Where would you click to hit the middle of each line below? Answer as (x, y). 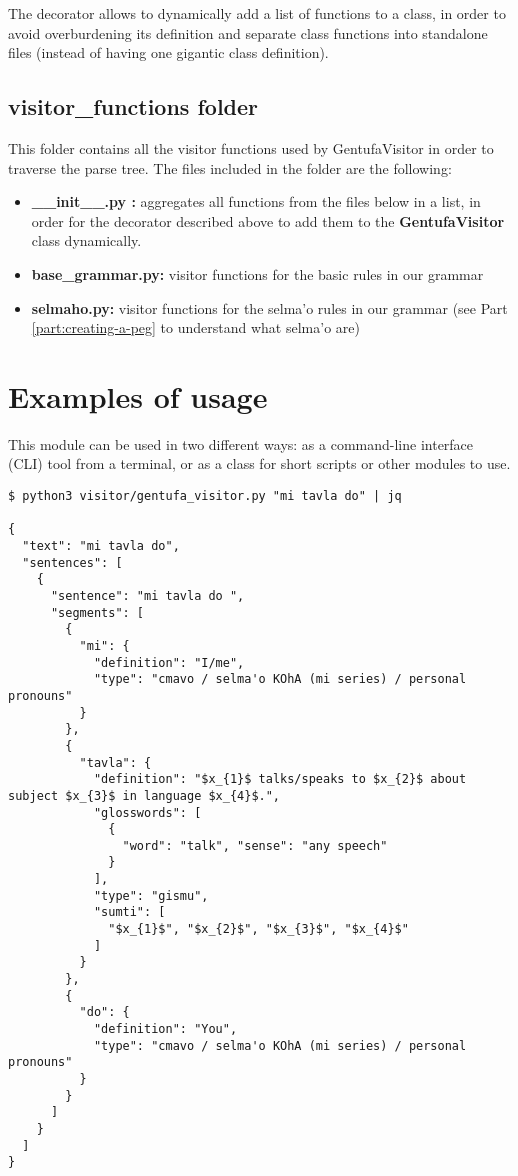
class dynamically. (86, 240)
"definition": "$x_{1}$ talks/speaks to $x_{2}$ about (280, 779)
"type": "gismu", (151, 895)
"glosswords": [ (147, 812)
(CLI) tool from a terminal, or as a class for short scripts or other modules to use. (259, 463)
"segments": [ (97, 612)
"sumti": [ (129, 912)
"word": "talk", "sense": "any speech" (255, 845)
